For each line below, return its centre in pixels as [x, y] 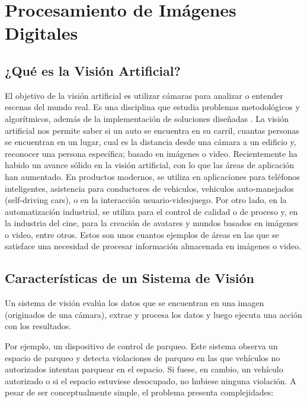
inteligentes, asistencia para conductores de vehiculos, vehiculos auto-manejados [149, 188]
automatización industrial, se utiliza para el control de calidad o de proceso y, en [151, 211]
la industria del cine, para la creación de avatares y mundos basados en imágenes [152, 223]
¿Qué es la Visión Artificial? [93, 70]
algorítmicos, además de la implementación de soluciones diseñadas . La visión [147, 118]
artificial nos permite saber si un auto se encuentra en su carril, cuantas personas [152, 130]
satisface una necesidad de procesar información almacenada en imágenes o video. [153, 246]
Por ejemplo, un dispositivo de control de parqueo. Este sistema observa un [141, 346]
